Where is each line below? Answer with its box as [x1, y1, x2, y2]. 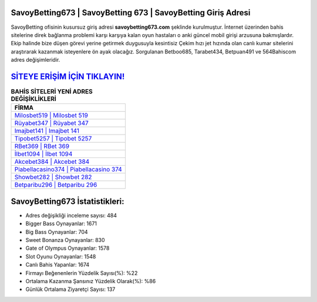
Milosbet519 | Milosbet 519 [14, 112, 88, 120]
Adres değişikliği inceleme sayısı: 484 [25, 212, 117, 219]
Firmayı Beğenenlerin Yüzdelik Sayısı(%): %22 [25, 269, 138, 276]
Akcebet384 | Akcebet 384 [14, 157, 90, 166]
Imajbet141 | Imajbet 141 [14, 127, 79, 135]
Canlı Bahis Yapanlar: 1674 [25, 261, 90, 269]
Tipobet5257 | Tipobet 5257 [14, 135, 92, 143]
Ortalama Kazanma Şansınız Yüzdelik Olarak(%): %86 [25, 278, 156, 284]
